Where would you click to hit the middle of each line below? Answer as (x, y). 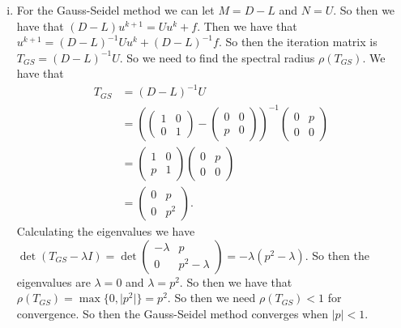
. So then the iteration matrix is (298, 42)
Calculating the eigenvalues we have (106, 231)
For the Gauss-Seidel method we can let (115, 10)
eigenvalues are (53, 281)
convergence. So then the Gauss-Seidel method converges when (172, 313)
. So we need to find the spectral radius (217, 57)
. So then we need (211, 298)
